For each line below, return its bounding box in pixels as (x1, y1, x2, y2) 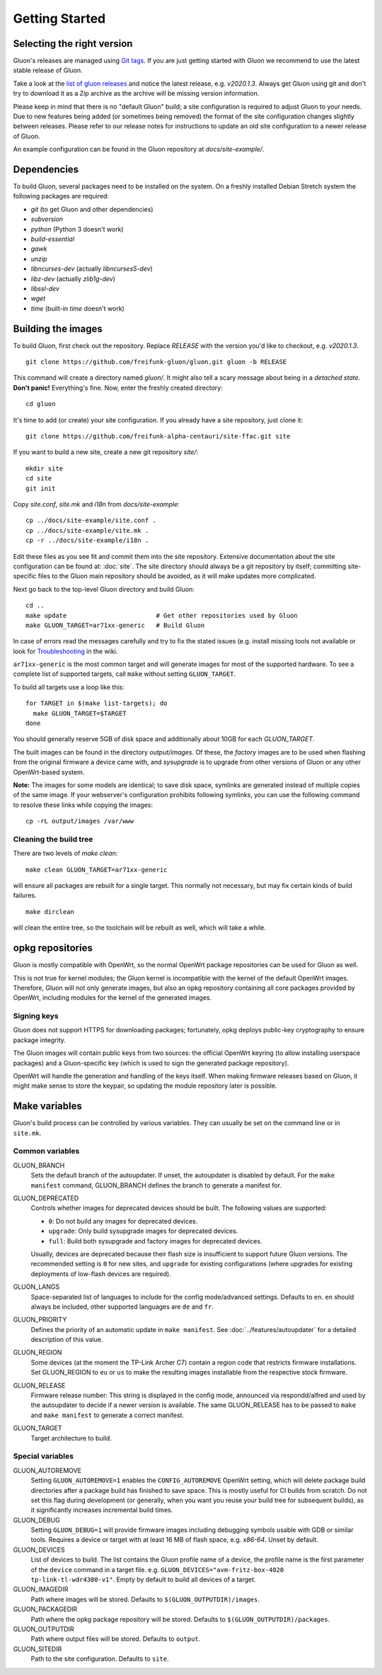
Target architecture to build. (30, 1433, 112, 1442)
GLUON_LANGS (13, 1282, 60, 1291)
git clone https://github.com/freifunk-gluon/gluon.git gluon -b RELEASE (25, 358, 287, 366)
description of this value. (30, 1336, 103, 1344)
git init (25, 484, 56, 492)
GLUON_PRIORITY (13, 1315, 67, 1324)
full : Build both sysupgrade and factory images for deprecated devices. (48, 1236, 262, 1245)
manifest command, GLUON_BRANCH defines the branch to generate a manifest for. (30, 1180, 282, 1190)
